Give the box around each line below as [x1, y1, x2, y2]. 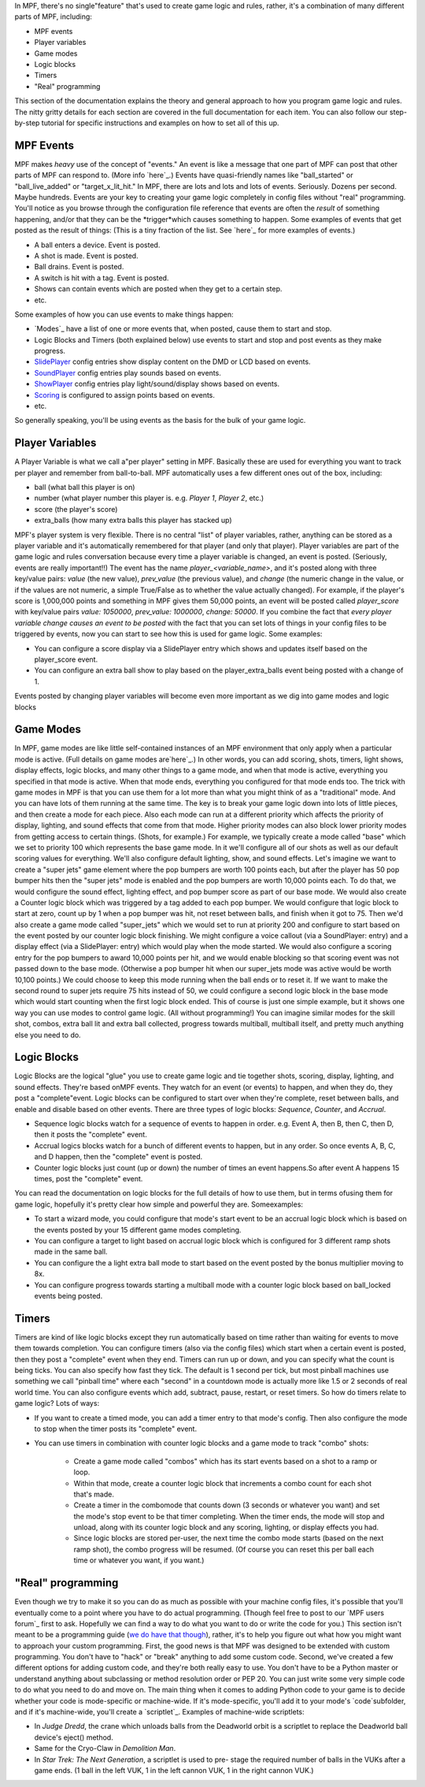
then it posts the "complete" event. [34, 1130, 147, 1140]
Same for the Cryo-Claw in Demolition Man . [34, 1744, 176, 1753]
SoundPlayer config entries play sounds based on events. [34, 368, 222, 377]
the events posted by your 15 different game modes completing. [34, 1225, 242, 1234]
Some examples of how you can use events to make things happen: [14, 310, 234, 319]
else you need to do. [14, 1030, 82, 1040]
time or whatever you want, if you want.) [73, 1555, 205, 1565]
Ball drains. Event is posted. [34, 262, 124, 272]
